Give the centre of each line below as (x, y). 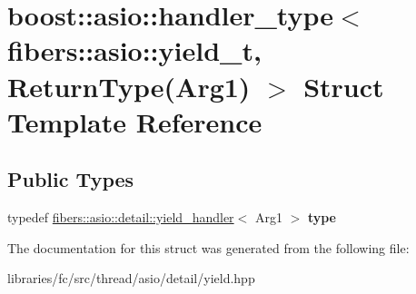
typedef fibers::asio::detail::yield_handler (121, 217)
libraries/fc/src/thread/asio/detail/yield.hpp (131, 278)
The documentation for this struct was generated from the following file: (208, 247)
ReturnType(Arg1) (129, 86)
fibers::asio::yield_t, (134, 50)
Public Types (71, 179)
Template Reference (135, 121)
